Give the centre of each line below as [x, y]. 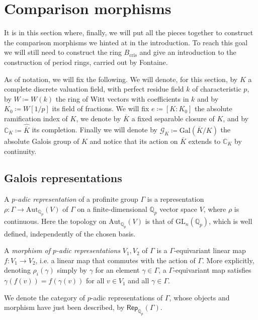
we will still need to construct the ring [63, 52]
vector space [178, 209]
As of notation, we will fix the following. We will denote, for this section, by [121, 79]
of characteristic [217, 89]
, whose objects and [199, 297]
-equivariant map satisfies [212, 270]
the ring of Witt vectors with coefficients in [122, 98]
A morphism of [27, 250]
